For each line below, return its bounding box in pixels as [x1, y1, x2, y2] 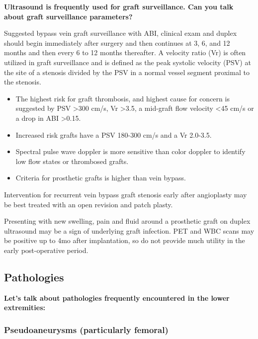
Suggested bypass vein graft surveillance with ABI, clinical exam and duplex [4, 28, 237, 38]
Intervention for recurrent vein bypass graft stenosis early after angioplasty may [4, 189, 247, 199]
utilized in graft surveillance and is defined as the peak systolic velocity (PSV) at [4, 57, 251, 67]
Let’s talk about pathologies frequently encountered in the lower [4, 292, 230, 303]
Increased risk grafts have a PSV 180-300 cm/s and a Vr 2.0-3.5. [15, 129, 212, 140]
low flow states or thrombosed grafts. [15, 156, 129, 166]
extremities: [4, 302, 45, 313]
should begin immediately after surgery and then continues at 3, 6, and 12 [4, 37, 230, 48]
